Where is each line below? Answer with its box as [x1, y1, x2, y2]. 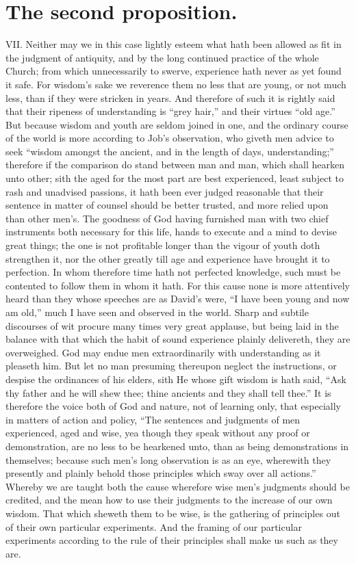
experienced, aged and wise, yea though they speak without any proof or [5, 425, 310, 440]
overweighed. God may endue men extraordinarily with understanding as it [5, 345, 321, 359]
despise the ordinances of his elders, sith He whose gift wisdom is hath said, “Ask [5, 371, 346, 386]
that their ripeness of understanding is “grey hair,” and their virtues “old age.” [5, 104, 335, 118]
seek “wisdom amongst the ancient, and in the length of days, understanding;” [5, 144, 334, 158]
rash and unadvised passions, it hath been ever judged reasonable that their [5, 184, 324, 198]
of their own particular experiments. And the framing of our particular [5, 519, 302, 534]
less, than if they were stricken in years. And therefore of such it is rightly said [5, 90, 335, 105]
